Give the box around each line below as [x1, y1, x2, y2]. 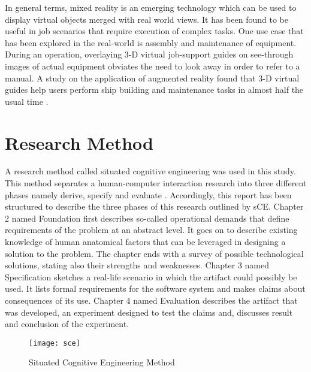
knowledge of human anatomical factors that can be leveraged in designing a [5, 235, 286, 248]
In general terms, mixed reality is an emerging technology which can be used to [5, 1, 297, 13]
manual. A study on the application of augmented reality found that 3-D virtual [5, 71, 300, 84]
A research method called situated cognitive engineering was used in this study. [5, 165, 296, 177]
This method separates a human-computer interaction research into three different [5, 177, 307, 189]
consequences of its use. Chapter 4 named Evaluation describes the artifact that [5, 294, 298, 306]
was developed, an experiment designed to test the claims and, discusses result [5, 306, 293, 318]
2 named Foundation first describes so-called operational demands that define [5, 211, 289, 224]
